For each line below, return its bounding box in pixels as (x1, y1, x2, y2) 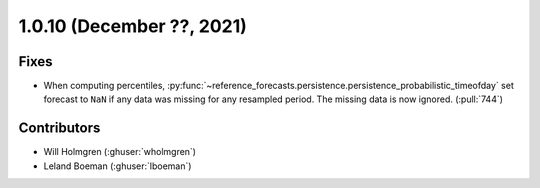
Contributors (18, 120, 101, 137)
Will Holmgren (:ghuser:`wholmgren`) (43, 146, 197, 158)
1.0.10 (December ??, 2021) (18, 15, 247, 37)
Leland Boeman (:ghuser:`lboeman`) (43, 160, 192, 172)
